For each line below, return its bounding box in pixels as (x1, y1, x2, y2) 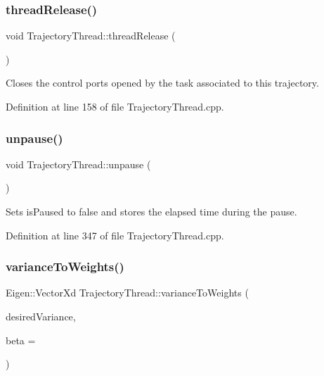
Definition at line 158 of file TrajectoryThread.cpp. (6, 99, 224, 113)
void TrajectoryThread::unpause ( (6, 156, 151, 171)
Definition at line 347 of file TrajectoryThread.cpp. (6, 227, 224, 242)
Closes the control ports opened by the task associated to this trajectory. (6, 75, 319, 90)
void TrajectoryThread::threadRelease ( (6, 28, 176, 43)
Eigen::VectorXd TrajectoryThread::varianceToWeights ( (6, 285, 249, 300)
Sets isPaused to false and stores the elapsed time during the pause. (6, 204, 297, 218)
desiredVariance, (6, 309, 76, 323)
